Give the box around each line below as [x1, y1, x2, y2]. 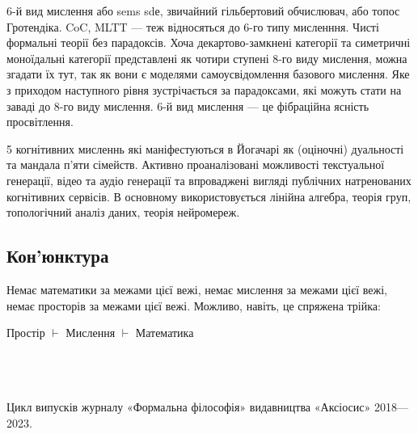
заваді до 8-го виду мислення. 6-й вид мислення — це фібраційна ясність [6, 97, 369, 114]
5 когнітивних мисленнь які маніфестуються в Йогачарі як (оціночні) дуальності [6, 140, 404, 157]
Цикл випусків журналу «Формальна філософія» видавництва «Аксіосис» [6, 398, 371, 415]
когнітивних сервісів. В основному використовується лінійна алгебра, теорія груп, [6, 188, 412, 204]
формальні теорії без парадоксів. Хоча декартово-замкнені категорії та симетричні [6, 34, 411, 51]
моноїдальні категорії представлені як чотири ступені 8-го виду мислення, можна [6, 49, 407, 66]
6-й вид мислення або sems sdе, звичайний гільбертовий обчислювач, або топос [6, 2, 400, 19]
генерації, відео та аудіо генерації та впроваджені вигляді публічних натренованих [6, 171, 412, 188]
